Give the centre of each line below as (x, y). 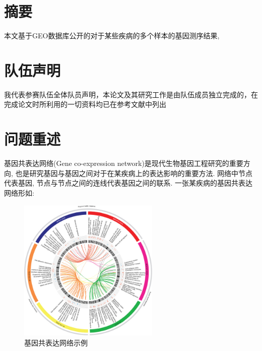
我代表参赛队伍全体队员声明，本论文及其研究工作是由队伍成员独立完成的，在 (131, 94)
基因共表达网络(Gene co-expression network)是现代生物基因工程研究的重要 (124, 163)
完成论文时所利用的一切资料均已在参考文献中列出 (85, 104)
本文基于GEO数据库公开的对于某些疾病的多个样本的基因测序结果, (112, 36)
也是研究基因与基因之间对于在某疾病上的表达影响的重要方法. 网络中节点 (134, 173)
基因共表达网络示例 (56, 342)
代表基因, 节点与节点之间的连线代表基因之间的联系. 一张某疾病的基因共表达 (128, 183)
